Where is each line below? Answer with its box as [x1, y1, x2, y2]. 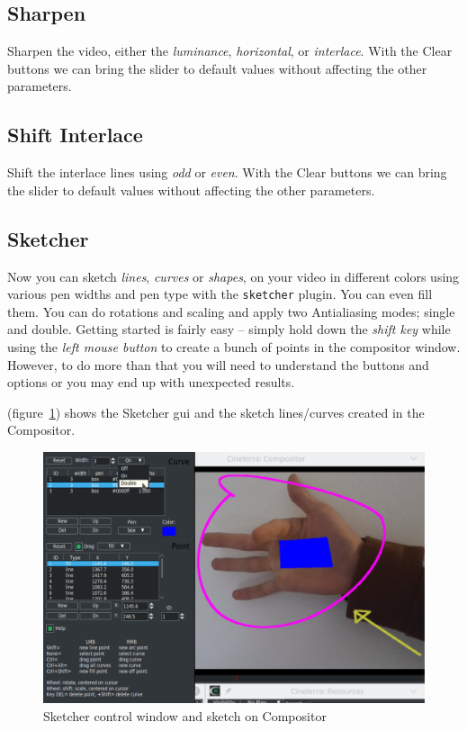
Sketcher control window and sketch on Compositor [43, 706, 327, 725]
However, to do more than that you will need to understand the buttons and [7, 355, 429, 374]
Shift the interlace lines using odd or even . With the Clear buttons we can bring [7, 163, 447, 182]
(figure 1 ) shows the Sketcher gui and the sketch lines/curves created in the [7, 402, 425, 421]
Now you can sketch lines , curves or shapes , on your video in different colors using [7, 266, 460, 285]
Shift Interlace [7, 121, 143, 149]
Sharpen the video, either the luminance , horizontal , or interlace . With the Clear [7, 41, 453, 60]
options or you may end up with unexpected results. [7, 373, 295, 392]
